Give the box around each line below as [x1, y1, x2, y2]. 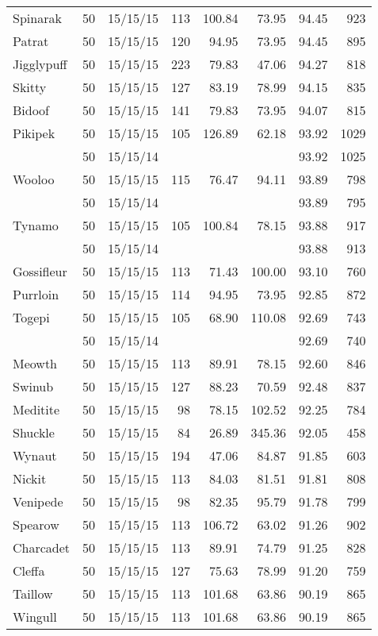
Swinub [13, 377, 54, 395]
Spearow [13, 515, 59, 534]
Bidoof [13, 101, 50, 119]
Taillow [13, 584, 53, 603]
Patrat [13, 32, 49, 50]
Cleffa [13, 561, 45, 580]
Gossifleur [13, 262, 67, 280]
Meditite [13, 400, 60, 418]
